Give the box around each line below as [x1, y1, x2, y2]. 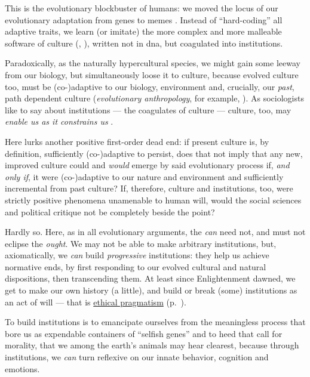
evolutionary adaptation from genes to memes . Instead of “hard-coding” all [5, 13, 283, 26]
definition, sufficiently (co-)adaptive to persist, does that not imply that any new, [5, 147, 303, 159]
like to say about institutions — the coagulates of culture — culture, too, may [5, 103, 291, 116]
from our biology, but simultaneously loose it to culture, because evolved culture [5, 68, 299, 81]
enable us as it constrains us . [5, 115, 113, 128]
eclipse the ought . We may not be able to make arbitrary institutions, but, [5, 237, 277, 249]
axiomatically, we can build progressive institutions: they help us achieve [5, 249, 269, 261]
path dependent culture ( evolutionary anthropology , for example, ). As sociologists [5, 92, 304, 104]
